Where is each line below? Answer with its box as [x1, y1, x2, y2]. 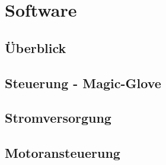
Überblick [5, 38, 66, 57]
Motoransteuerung [5, 144, 120, 162]
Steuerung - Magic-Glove [5, 73, 161, 92]
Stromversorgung [5, 108, 111, 127]
